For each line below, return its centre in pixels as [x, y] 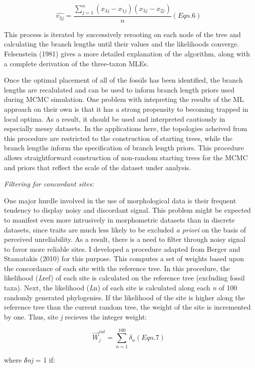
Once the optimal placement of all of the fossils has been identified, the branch [124, 80]
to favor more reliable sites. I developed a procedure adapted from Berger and [122, 249]
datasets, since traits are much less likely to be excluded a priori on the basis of [125, 229]
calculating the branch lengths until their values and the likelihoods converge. [122, 44]
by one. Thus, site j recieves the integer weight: [76, 316]
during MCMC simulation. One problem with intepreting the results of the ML [124, 99]
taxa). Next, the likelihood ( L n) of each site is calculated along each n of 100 [121, 288]
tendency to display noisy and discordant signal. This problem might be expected [127, 210]
